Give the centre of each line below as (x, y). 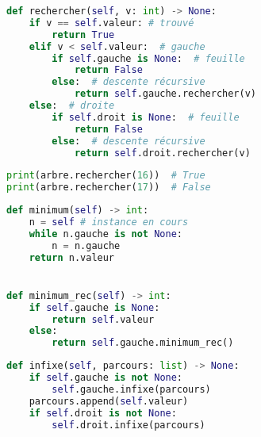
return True (83, 34)
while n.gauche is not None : (106, 234)
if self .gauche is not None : (106, 378)
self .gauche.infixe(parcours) (131, 389)
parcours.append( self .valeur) (109, 401)
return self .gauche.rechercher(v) (165, 94)
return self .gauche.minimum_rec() (143, 343)
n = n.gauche (86, 245)
